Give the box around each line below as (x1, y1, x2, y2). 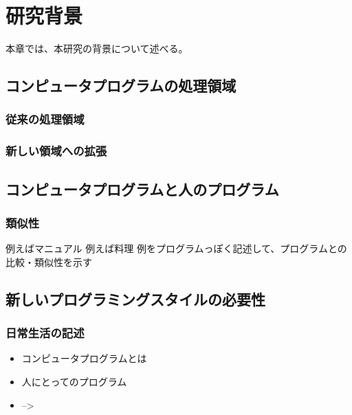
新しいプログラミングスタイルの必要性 (5, 288, 265, 309)
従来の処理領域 (5, 111, 85, 128)
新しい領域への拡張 (5, 142, 107, 159)
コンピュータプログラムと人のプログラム (5, 178, 279, 199)
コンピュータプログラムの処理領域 (5, 75, 236, 96)
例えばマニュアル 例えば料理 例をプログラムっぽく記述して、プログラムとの (5, 241, 347, 256)
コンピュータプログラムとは (21, 351, 147, 366)
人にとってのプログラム (21, 374, 127, 388)
